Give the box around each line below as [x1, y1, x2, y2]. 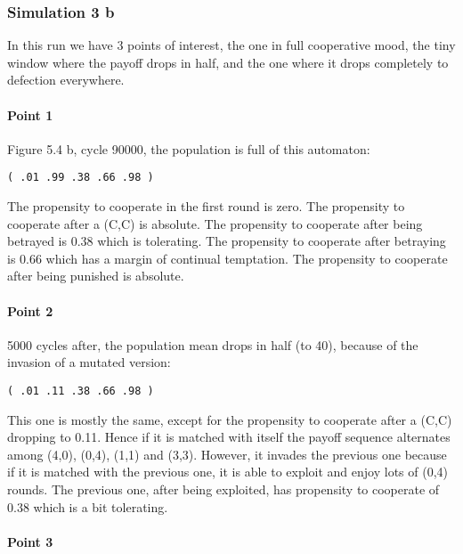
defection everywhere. [7, 70, 125, 89]
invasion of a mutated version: [7, 353, 171, 371]
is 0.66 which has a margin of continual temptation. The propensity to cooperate [7, 248, 448, 267]
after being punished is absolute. [7, 266, 184, 285]
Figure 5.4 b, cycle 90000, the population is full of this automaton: [7, 139, 370, 158]
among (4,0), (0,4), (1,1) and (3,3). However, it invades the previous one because [7, 444, 447, 463]
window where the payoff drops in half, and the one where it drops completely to [7, 53, 449, 71]
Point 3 [7, 532, 53, 550]
